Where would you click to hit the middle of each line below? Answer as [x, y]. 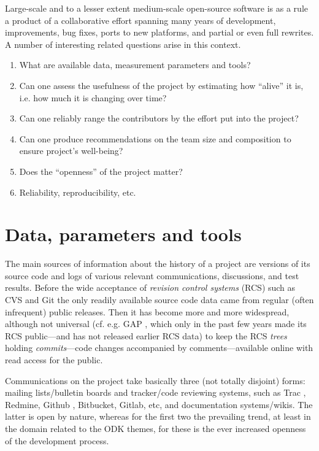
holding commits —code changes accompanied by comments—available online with [159, 348]
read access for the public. [54, 360]
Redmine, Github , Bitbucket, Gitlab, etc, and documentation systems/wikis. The [159, 404]
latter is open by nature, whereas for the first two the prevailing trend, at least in [158, 416]
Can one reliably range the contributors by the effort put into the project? [159, 118]
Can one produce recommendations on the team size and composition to [155, 138]
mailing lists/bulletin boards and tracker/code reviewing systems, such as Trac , [156, 392]
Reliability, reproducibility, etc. [78, 192]
